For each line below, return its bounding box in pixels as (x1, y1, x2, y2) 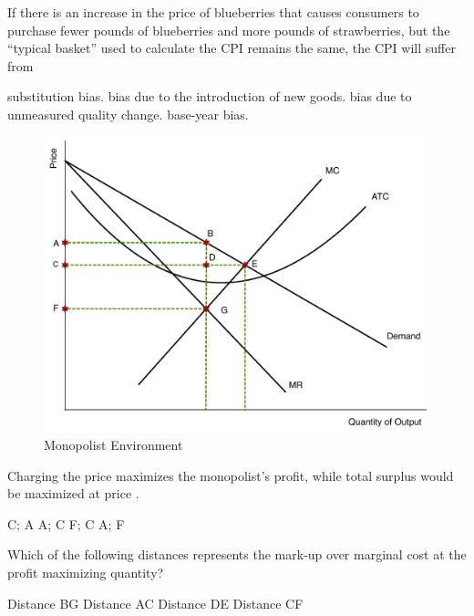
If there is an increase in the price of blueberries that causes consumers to (7, 3, 419, 21)
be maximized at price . (7, 484, 139, 503)
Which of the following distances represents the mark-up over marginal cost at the (7, 545, 467, 564)
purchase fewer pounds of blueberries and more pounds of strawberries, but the (7, 20, 450, 39)
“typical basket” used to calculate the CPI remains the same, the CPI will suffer (7, 38, 456, 57)
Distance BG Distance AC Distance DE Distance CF (7, 593, 304, 612)
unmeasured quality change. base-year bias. (7, 104, 249, 123)
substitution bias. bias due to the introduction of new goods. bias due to (7, 87, 412, 106)
